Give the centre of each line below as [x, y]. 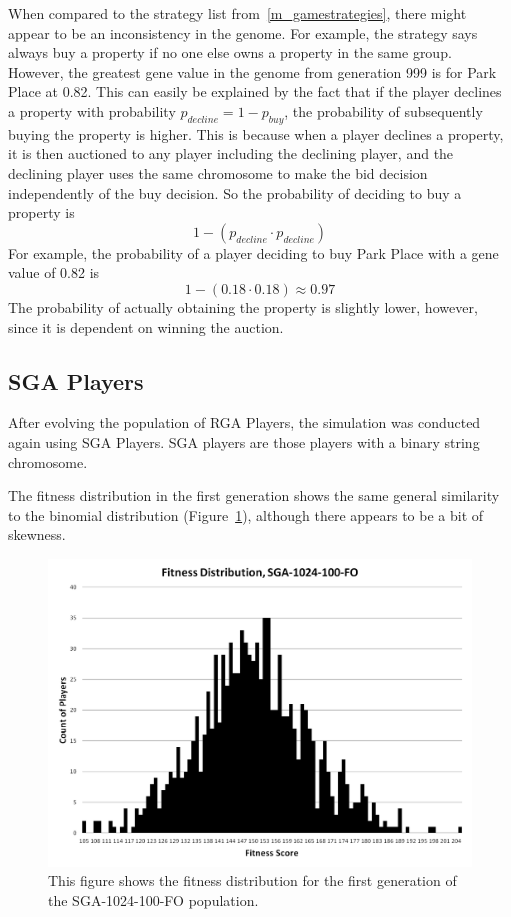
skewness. [37, 534]
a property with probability [92, 110]
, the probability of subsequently [383, 110]
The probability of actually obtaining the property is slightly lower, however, [243, 306]
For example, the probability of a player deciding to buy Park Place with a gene [253, 252]
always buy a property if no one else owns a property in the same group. [230, 52]
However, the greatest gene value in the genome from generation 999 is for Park [252, 71]
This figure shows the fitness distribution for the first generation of [252, 880]
